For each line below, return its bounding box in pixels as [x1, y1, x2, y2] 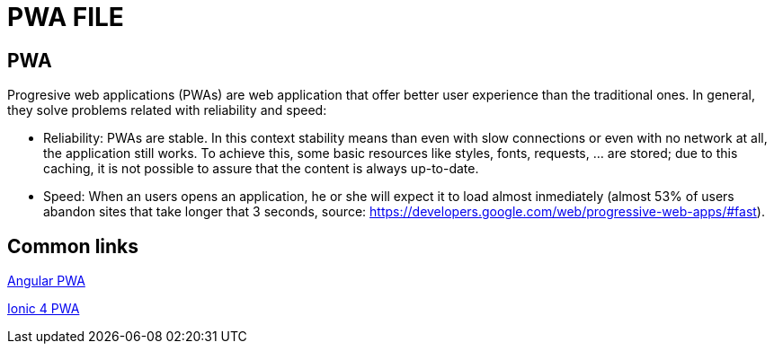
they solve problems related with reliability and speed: [7, 102, 327, 118]
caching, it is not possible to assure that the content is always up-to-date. [43, 161, 479, 177]
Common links [7, 234, 139, 258]
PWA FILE [7, 2, 124, 32]
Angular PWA [7, 273, 85, 289]
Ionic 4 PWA [7, 301, 80, 317]
